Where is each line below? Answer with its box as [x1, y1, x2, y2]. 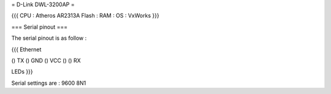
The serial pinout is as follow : [11, 34, 87, 42]
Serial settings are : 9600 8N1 [11, 79, 86, 87]
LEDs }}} [11, 68, 33, 76]
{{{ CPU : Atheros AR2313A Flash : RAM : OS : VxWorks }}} [11, 12, 159, 20]
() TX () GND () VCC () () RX [11, 57, 81, 64]
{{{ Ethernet [11, 46, 42, 53]
